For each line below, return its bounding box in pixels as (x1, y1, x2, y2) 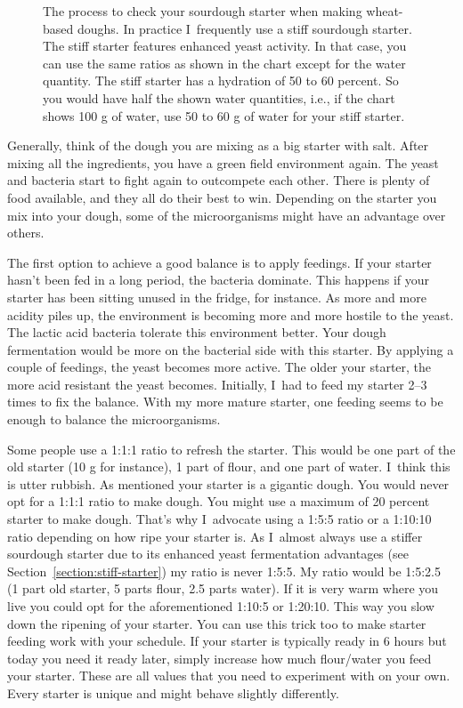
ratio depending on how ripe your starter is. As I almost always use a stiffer (7, 527, 423, 545)
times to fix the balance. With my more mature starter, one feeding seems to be (7, 392, 443, 411)
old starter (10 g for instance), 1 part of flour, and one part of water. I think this (7, 457, 451, 476)
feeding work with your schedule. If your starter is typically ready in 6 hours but (7, 632, 447, 650)
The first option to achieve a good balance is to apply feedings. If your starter (7, 253, 432, 271)
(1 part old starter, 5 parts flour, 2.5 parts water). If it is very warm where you (7, 579, 439, 598)
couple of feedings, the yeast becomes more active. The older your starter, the (7, 358, 432, 376)
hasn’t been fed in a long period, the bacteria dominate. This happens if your (7, 270, 430, 289)
